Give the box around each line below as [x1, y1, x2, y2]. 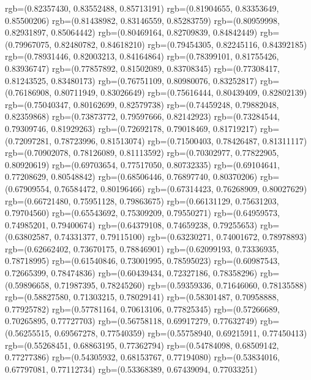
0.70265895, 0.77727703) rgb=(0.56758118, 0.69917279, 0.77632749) [5, 314, 258, 327]
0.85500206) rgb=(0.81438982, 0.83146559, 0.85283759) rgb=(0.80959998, [5, 14, 280, 26]
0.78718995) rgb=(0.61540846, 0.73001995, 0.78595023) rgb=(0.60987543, [5, 254, 280, 267]
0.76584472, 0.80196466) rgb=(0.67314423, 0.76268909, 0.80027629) [54, 182, 307, 195]
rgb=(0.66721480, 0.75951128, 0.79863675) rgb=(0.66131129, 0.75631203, [5, 194, 279, 207]
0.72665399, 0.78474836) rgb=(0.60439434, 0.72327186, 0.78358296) [5, 266, 258, 279]
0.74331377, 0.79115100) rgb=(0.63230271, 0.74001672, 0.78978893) [54, 230, 307, 243]
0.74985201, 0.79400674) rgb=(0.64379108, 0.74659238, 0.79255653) [5, 218, 258, 231]
